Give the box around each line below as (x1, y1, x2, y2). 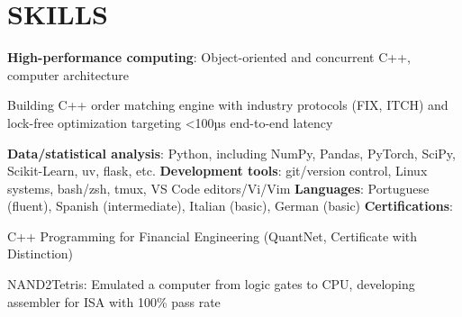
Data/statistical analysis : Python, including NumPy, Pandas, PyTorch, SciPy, (7, 143, 456, 162)
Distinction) (7, 244, 74, 263)
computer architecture (7, 65, 130, 84)
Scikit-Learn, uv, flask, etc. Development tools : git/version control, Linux (7, 161, 428, 180)
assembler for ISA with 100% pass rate (7, 292, 221, 311)
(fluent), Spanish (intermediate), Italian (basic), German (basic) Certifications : (7, 196, 453, 215)
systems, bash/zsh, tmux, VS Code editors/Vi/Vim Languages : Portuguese (7, 178, 430, 197)
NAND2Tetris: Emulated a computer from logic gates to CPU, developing (7, 275, 415, 294)
